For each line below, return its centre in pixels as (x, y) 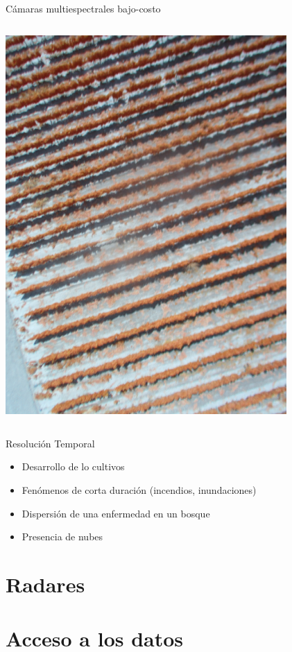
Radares (45, 584)
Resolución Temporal (50, 443)
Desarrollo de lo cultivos (73, 466)
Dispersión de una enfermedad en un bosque (116, 513)
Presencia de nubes (62, 537)
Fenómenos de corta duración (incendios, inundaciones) (139, 489)
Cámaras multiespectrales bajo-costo (83, 8)
